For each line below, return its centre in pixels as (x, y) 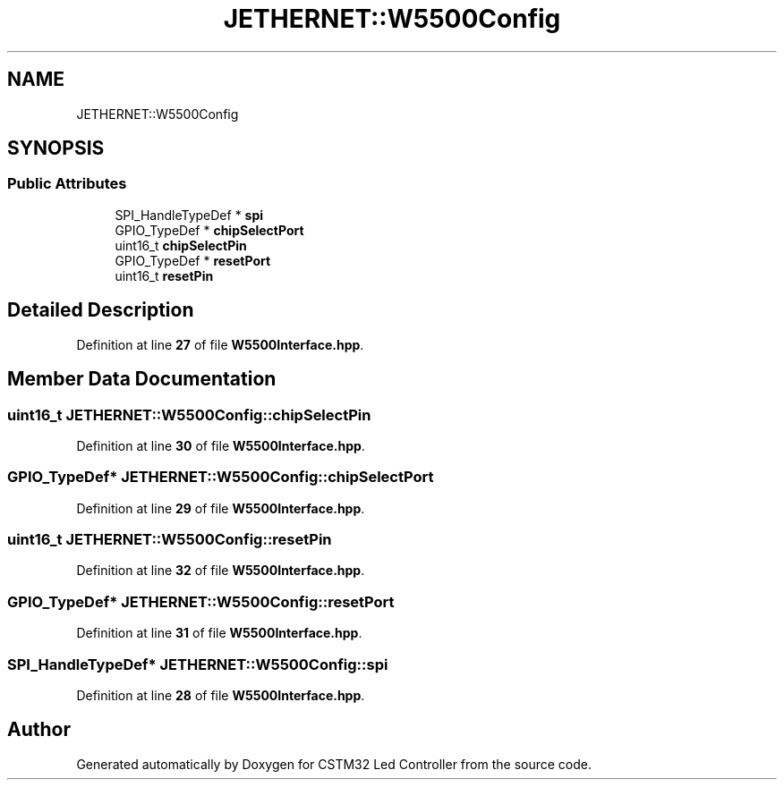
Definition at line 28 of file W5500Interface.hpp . (221, 695)
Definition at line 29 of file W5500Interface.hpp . (221, 508)
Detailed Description (101, 310)
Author (39, 730)
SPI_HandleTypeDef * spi (189, 215)
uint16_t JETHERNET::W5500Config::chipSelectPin (189, 415)
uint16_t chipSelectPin (181, 245)
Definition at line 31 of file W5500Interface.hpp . (219, 633)
